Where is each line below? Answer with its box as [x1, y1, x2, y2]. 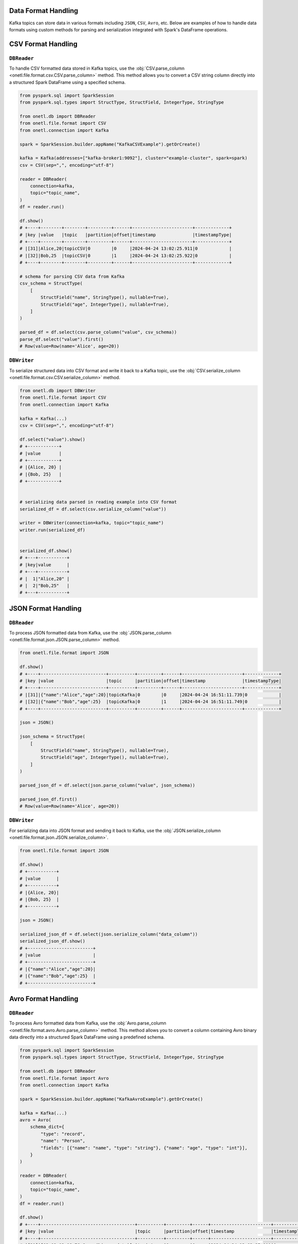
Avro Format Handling [9, 994, 78, 1003]
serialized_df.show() [19, 548, 73, 553]
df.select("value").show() [19, 436, 85, 442]
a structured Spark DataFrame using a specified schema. [9, 79, 126, 85]
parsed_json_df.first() [19, 796, 78, 802]
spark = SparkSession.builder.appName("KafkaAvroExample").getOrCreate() [19, 1096, 203, 1102]
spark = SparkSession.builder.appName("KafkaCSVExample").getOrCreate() [19, 141, 201, 147]
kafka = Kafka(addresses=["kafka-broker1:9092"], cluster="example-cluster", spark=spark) [19, 155, 248, 161]
